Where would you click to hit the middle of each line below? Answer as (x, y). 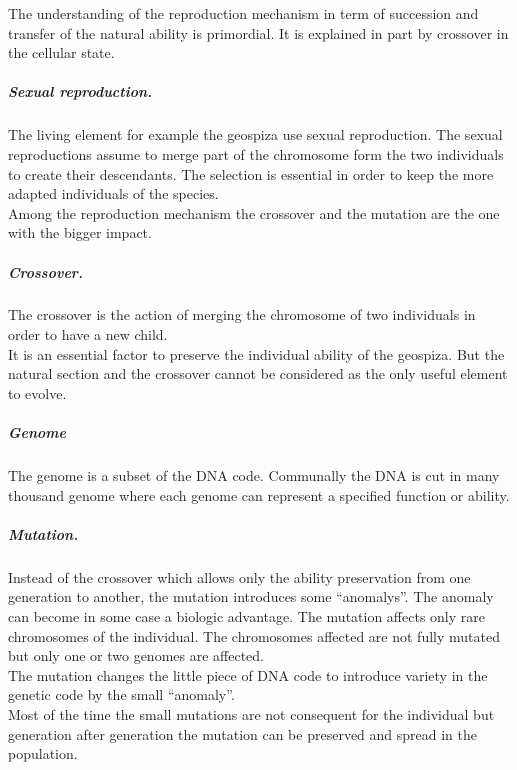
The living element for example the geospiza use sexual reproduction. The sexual (255, 134)
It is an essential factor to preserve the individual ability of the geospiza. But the (256, 353)
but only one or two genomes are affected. (136, 655)
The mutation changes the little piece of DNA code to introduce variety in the (248, 674)
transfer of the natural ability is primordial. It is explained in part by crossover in (258, 32)
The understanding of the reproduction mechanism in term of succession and (243, 13)
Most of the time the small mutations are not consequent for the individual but (251, 713)
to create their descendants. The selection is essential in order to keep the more (251, 173)
